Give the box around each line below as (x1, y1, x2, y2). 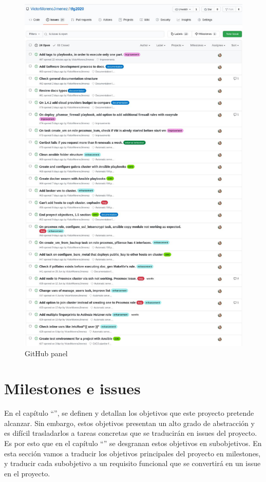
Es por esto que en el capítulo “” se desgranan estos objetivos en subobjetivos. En (4, 438, 262, 448)
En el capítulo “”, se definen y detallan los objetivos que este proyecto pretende (4, 408, 254, 418)
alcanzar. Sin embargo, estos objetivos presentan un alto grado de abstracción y (4, 417, 255, 428)
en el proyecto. (4, 468, 50, 478)
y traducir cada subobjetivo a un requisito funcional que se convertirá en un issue (4, 458, 261, 469)
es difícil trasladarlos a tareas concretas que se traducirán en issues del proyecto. (4, 428, 257, 438)
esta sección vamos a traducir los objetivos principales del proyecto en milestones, (4, 448, 261, 458)
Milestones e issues (4, 378, 141, 399)
